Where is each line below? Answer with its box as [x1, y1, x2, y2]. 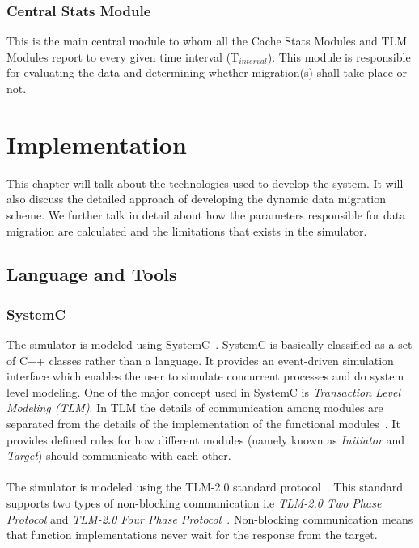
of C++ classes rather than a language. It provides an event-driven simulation [6, 351, 394, 368]
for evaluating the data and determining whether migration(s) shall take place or [6, 64, 408, 81]
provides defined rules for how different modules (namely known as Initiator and [6, 431, 405, 448]
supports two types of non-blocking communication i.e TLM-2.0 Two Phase [6, 495, 382, 512]
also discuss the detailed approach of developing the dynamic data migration [6, 190, 387, 207]
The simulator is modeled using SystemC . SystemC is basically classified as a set [6, 336, 413, 353]
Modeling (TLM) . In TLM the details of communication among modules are [6, 399, 383, 416]
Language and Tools [6, 261, 177, 287]
